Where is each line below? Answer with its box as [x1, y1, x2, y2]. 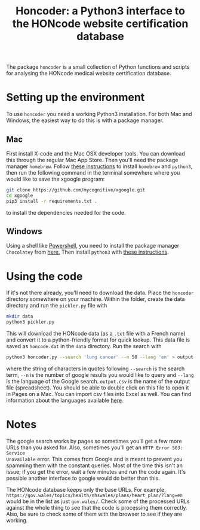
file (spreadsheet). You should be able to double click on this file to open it [6, 384, 189, 391]
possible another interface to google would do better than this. [6, 474, 160, 482]
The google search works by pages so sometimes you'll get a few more [6, 437, 182, 444]
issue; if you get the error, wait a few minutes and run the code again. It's [6, 468, 186, 475]
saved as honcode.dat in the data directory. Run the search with [6, 343, 162, 350]
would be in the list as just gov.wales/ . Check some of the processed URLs [6, 498, 190, 505]
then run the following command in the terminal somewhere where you [6, 169, 180, 176]
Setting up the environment [6, 91, 145, 104]
